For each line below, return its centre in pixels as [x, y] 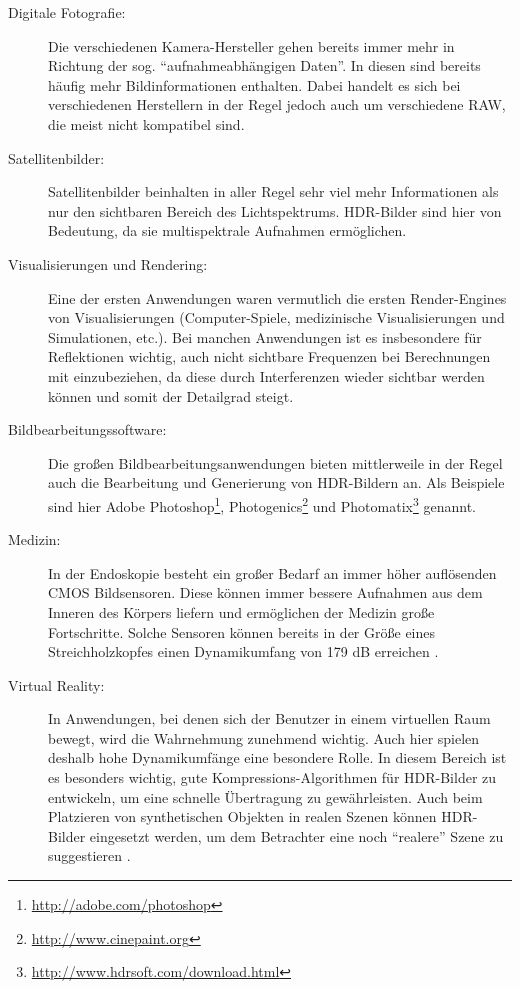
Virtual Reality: [56, 684]
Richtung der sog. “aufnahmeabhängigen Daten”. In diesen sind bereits [264, 65]
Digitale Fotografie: [67, 12]
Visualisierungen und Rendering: [108, 263]
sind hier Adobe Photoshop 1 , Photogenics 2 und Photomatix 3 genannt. [262, 504]
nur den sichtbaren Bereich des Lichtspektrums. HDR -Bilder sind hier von [275, 210]
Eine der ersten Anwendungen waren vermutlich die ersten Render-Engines [277, 297]
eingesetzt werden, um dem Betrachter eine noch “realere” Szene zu [296, 835]
